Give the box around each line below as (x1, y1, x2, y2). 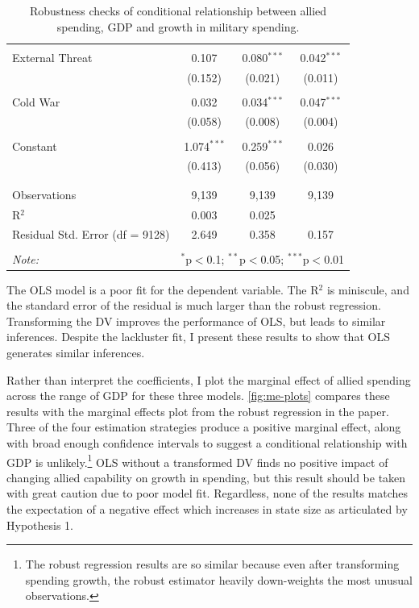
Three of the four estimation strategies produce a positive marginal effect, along (6, 419, 401, 435)
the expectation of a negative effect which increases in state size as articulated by (6, 501, 408, 517)
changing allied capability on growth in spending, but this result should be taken (6, 468, 406, 485)
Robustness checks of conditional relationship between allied (29, 2, 327, 19)
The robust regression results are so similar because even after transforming (25, 556, 400, 573)
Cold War (12, 93, 60, 110)
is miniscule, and (326, 281, 409, 298)
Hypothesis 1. (6, 516, 73, 533)
